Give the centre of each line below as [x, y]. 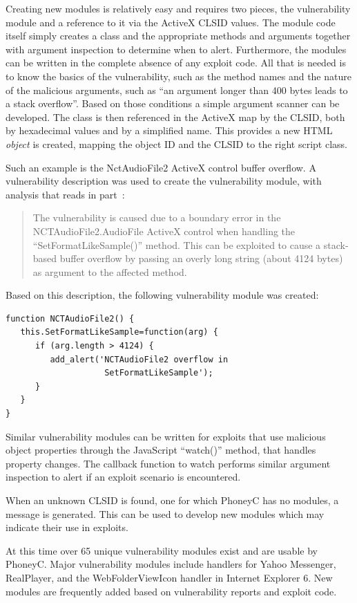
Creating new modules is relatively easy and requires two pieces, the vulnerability [178, 8]
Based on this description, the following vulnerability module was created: [162, 295]
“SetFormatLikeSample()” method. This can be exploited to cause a [177, 244]
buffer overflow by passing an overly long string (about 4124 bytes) [201, 258]
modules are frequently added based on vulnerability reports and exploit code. [171, 591]
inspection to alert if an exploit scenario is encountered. [123, 477]
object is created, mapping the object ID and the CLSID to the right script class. [176, 143]
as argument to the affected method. [110, 271]
